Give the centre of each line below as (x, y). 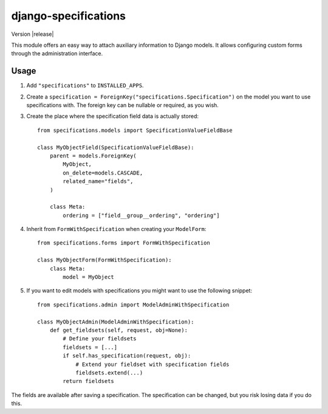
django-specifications (69, 16)
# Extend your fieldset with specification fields (152, 364)
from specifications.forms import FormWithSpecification (124, 243)
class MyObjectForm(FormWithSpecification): (105, 260)
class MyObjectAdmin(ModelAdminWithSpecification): (116, 322)
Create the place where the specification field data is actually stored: (112, 116)
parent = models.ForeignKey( (93, 156)
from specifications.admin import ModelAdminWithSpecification (133, 305)
